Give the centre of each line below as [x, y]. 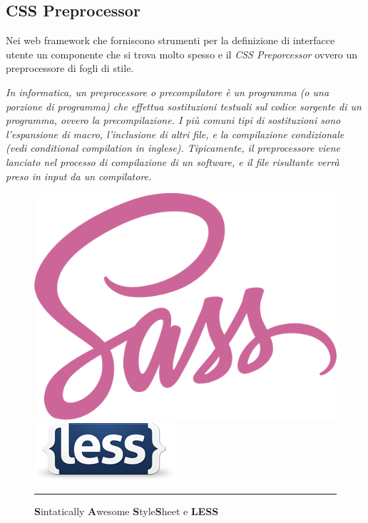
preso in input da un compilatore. [79, 176]
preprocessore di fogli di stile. [70, 68]
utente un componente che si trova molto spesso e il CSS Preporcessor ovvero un [182, 54]
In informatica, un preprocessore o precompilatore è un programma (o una [168, 92]
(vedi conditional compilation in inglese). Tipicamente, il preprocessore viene [173, 148]
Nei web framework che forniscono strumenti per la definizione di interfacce [170, 40]
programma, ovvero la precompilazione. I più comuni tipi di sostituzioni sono [173, 120]
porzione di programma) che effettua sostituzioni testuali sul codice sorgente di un [184, 106]
